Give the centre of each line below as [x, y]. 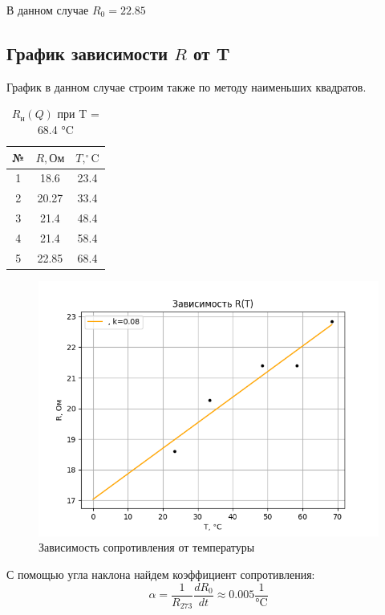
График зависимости [87, 53]
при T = [78, 114]
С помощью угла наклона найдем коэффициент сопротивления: [161, 574]
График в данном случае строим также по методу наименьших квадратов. [186, 86]
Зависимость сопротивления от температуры [147, 547]
